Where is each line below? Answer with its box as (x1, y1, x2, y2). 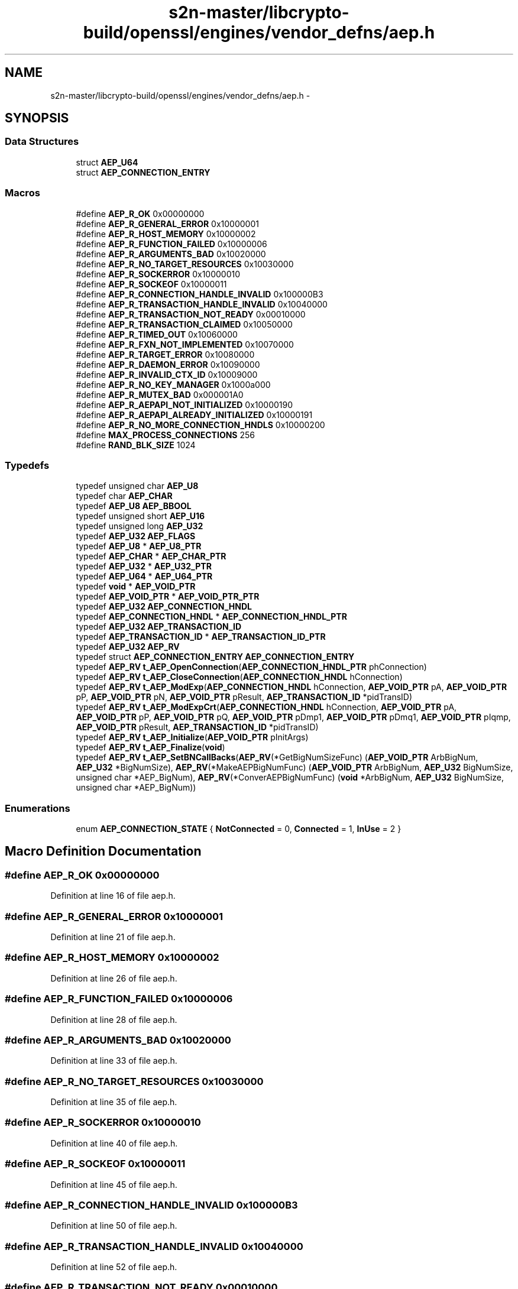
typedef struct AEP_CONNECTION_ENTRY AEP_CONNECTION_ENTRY (76, 652, 355, 662)
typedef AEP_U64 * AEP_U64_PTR (76, 571, 213, 582)
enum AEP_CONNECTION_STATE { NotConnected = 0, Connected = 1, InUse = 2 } (76, 824, 402, 834)
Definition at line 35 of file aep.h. (50, 1097, 177, 1107)
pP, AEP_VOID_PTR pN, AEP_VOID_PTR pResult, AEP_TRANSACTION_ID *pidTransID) (76, 692, 413, 702)
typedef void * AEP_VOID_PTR (76, 581, 196, 592)
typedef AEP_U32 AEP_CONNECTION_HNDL (76, 601, 252, 612)
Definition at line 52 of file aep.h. (50, 1262, 177, 1272)
